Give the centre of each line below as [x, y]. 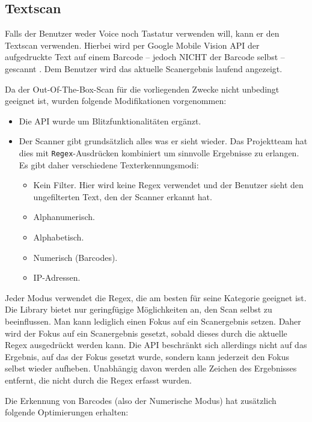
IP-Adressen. [57, 277]
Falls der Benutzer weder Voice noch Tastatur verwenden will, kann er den [142, 33]
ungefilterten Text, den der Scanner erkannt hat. [123, 196]
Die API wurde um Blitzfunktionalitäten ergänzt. [110, 121]
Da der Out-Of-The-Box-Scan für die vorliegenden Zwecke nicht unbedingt [142, 89]
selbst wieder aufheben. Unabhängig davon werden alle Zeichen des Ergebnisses [151, 368]
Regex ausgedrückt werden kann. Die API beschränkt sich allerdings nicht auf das [156, 345]
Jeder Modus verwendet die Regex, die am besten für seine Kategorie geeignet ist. [156, 297]
